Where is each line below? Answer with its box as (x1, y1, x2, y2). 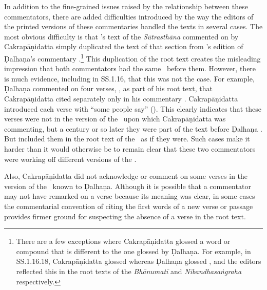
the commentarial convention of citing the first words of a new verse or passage (4, 200, 253, 211)
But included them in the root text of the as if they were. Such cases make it (4, 133, 250, 144)
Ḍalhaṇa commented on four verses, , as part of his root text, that (4, 83, 213, 94)
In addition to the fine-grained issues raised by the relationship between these (4, 1, 249, 11)
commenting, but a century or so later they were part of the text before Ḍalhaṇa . (4, 123, 262, 134)
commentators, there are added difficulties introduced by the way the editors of (4, 11, 254, 22)
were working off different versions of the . (4, 153, 137, 164)
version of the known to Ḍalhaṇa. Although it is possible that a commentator (4, 180, 251, 191)
